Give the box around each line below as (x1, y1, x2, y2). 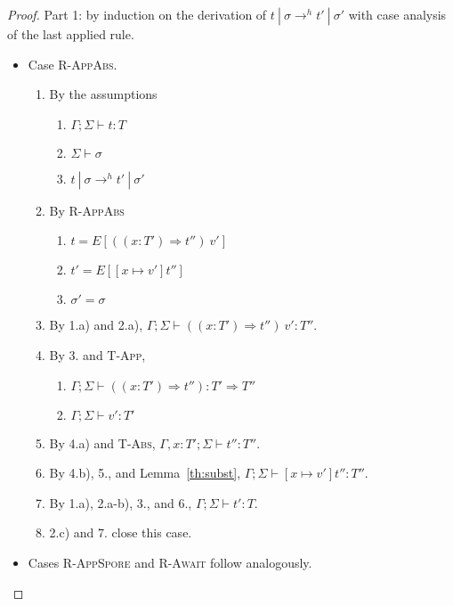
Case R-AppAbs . (28, 54, 117, 73)
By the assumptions (49, 85, 158, 103)
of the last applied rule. (7, 25, 134, 43)
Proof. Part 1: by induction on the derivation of (7, 5, 267, 23)
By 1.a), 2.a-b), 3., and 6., (49, 493, 192, 512)
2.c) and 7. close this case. (49, 523, 192, 542)
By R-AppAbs (49, 201, 125, 219)
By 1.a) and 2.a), (49, 315, 143, 334)
